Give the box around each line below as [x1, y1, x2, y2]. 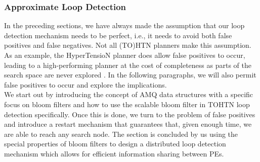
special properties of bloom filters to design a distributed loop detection [4, 138, 226, 149]
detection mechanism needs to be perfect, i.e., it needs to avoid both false [4, 30, 232, 40]
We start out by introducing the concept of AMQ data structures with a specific [4, 89, 253, 100]
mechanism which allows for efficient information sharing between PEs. [4, 148, 224, 158]
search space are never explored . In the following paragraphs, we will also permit [4, 69, 256, 80]
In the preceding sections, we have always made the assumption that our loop [4, 20, 245, 31]
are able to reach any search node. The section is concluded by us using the [4, 128, 238, 139]
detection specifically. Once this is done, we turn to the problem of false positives [4, 109, 255, 119]
